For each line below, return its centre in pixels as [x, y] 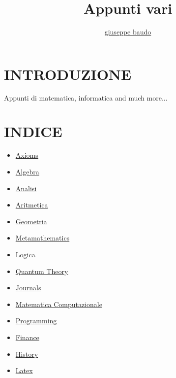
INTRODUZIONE [68, 74]
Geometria [31, 221]
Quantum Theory [42, 271]
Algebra [27, 171]
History [27, 354]
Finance [27, 337]
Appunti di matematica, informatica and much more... [86, 97]
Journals [28, 288]
